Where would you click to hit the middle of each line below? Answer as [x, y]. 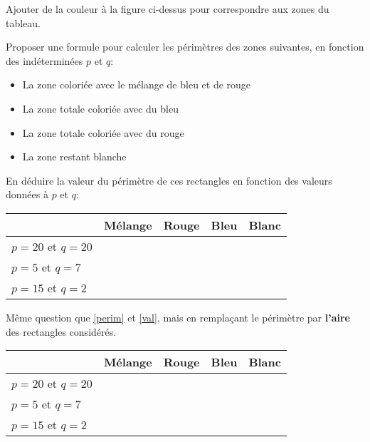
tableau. [23, 22]
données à [27, 194]
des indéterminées [44, 60]
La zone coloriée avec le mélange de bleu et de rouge [137, 84]
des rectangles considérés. [61, 331]
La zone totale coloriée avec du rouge [103, 132]
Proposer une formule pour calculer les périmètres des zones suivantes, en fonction [185, 47]
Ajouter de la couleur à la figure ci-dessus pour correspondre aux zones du [168, 9]
